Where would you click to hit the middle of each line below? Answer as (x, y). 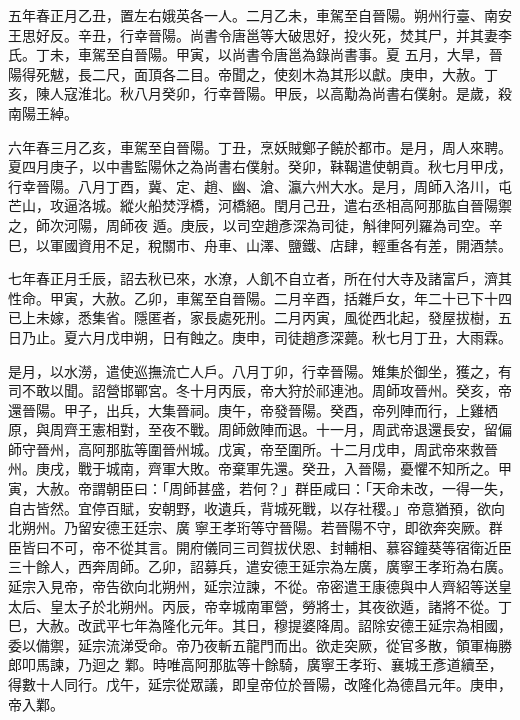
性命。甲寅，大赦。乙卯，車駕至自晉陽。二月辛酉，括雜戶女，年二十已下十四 (260, 297)
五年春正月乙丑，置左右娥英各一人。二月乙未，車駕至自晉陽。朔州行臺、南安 (260, 15)
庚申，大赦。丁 (448, 73)
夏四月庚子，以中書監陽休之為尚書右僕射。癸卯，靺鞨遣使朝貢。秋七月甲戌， (260, 166)
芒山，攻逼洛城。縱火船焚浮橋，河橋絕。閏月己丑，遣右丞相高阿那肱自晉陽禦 (260, 205)
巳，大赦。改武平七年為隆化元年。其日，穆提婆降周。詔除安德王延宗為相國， (260, 625)
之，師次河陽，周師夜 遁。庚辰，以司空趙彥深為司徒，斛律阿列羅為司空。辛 (255, 224)
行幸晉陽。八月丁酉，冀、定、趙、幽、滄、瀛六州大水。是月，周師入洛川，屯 (260, 185)
